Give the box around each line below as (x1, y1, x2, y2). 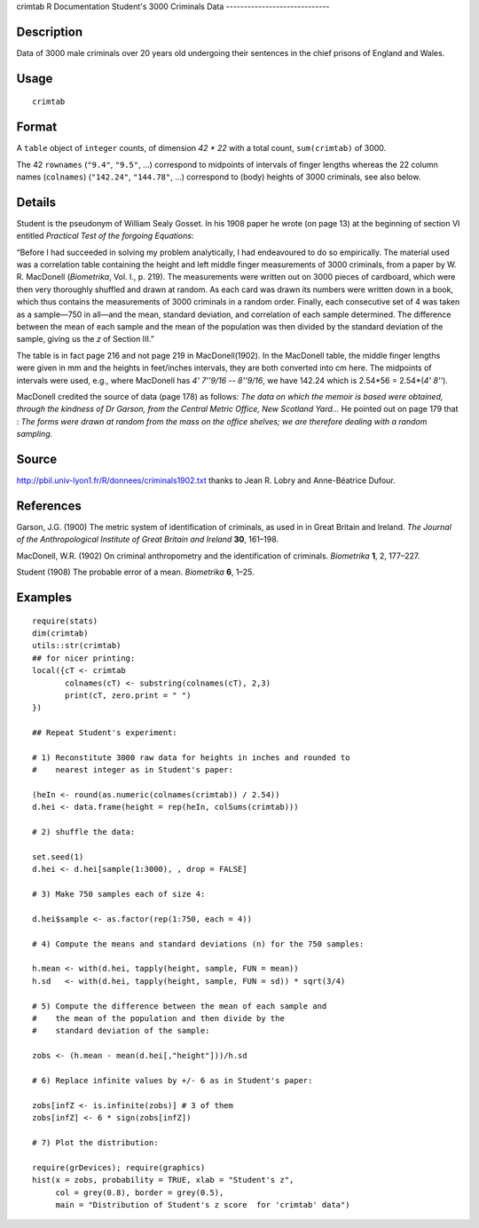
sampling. (16, 429, 53, 440)
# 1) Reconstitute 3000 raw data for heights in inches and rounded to (32, 752, 350, 763)
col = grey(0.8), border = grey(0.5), (55, 1187, 224, 1198)
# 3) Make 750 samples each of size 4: (32, 889, 206, 899)
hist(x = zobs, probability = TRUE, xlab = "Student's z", (32, 1175, 294, 1185)
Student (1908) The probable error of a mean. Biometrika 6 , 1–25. (16, 566, 255, 577)
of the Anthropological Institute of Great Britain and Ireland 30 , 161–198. (16, 534, 279, 545)
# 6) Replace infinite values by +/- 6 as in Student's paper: (32, 1075, 313, 1085)
